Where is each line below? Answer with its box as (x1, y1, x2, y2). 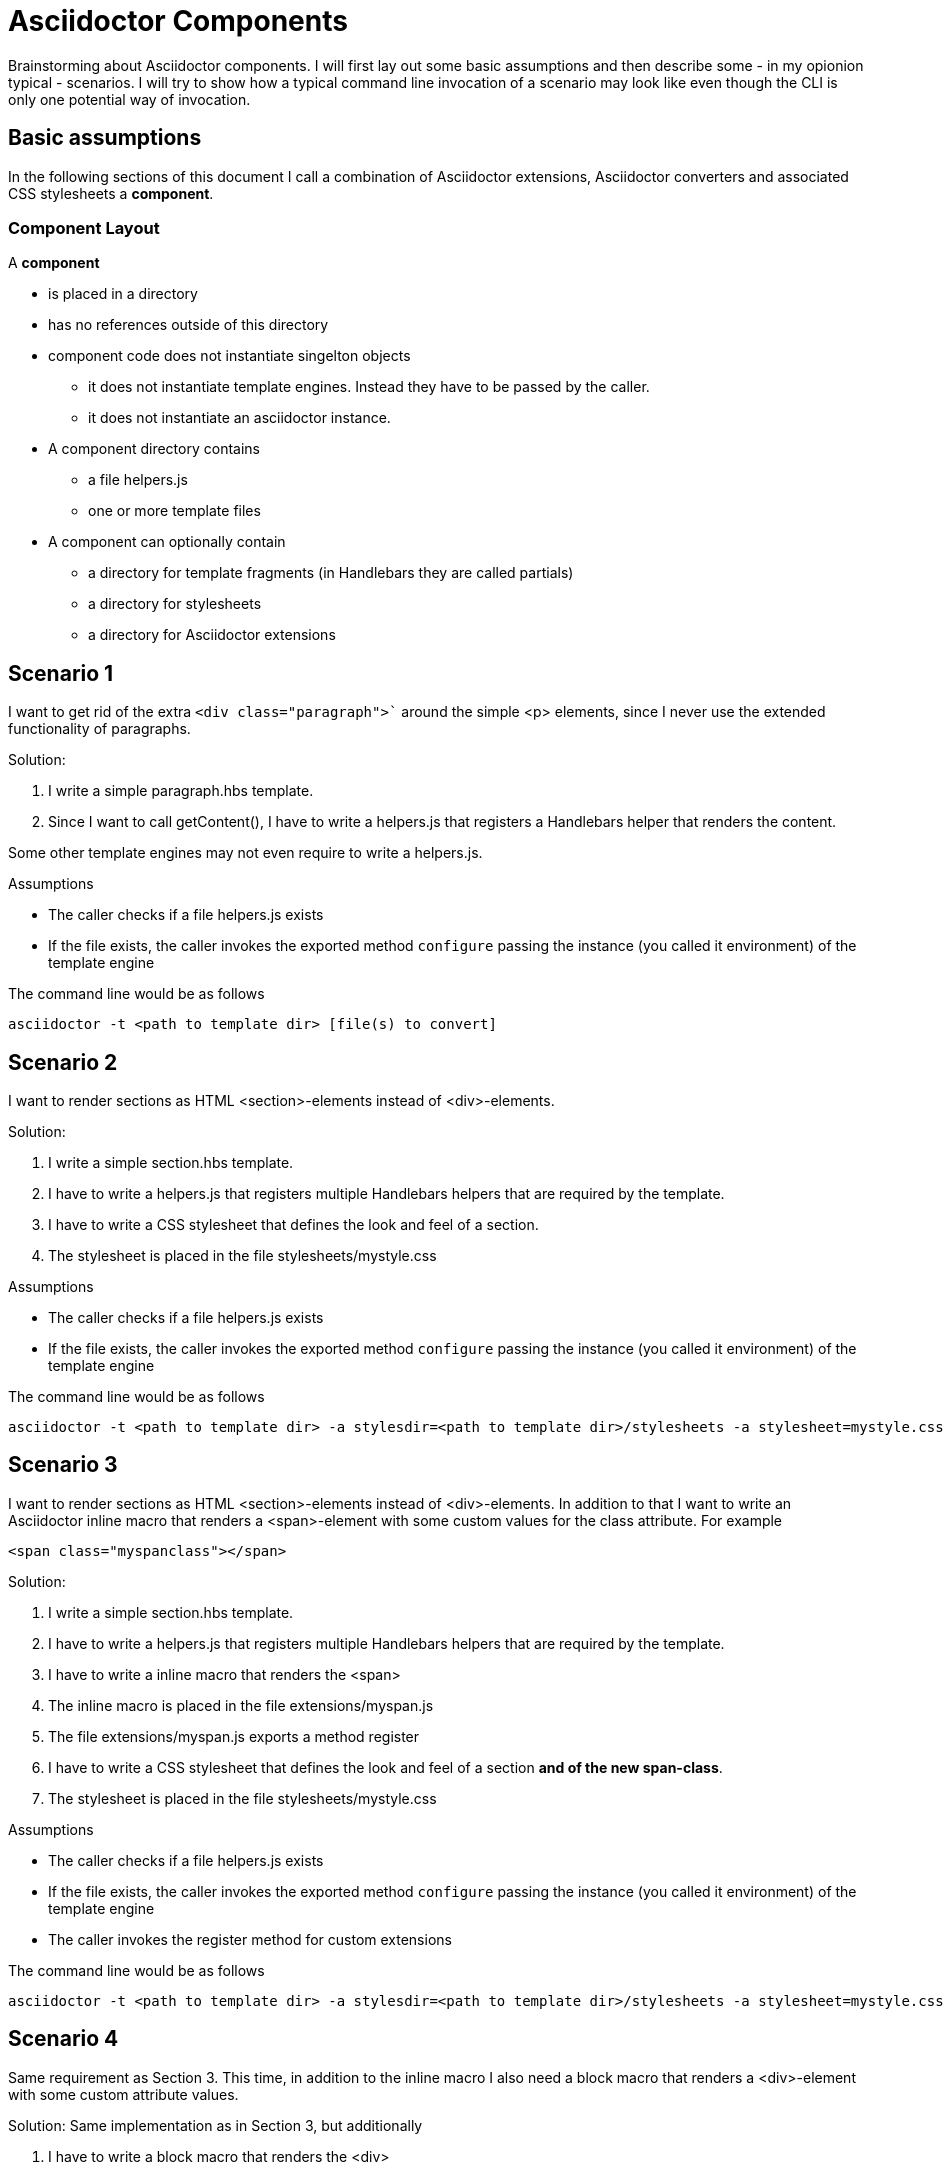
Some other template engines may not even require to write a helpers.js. (8, 844, 483, 862)
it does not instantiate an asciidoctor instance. (88, 409, 391, 427)
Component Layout (8, 217, 160, 238)
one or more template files (88, 502, 261, 520)
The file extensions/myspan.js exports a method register (48, 1727, 420, 1745)
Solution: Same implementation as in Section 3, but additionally (8, 2116, 423, 2134)
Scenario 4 (8, 2026, 119, 2052)
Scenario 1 (8, 660, 114, 686)
